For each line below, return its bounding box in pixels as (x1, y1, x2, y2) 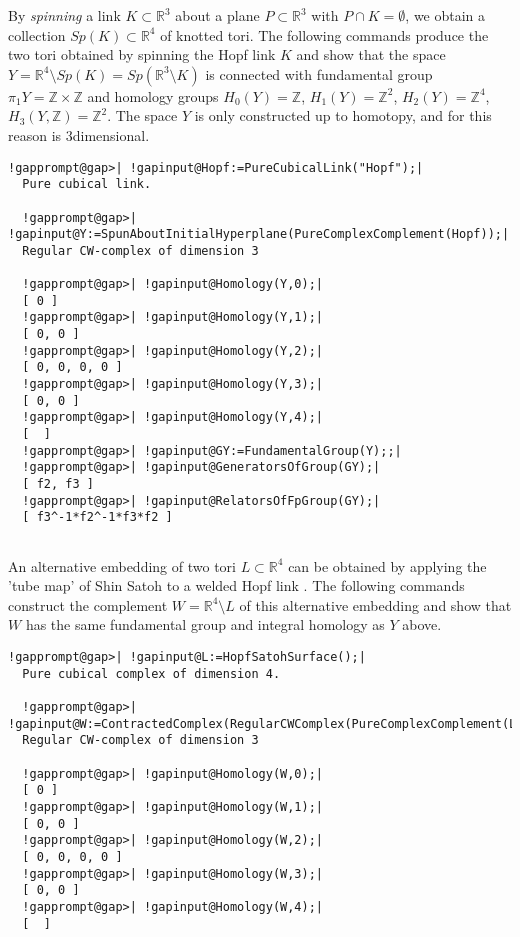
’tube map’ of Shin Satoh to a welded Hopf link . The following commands (8, 575, 465, 596)
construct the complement (8, 594, 168, 615)
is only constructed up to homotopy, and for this (194, 105, 492, 126)
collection (8, 24, 66, 45)
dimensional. (72, 124, 150, 145)
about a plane (175, 5, 260, 25)
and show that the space (296, 44, 446, 65)
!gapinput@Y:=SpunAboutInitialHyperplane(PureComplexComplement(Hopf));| (8, 227, 510, 242)
